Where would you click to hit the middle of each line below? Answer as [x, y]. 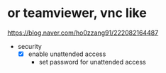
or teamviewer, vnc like [77, 13]
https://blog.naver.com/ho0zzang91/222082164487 [83, 33]
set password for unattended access [93, 62]
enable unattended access [67, 54]
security [30, 46]
